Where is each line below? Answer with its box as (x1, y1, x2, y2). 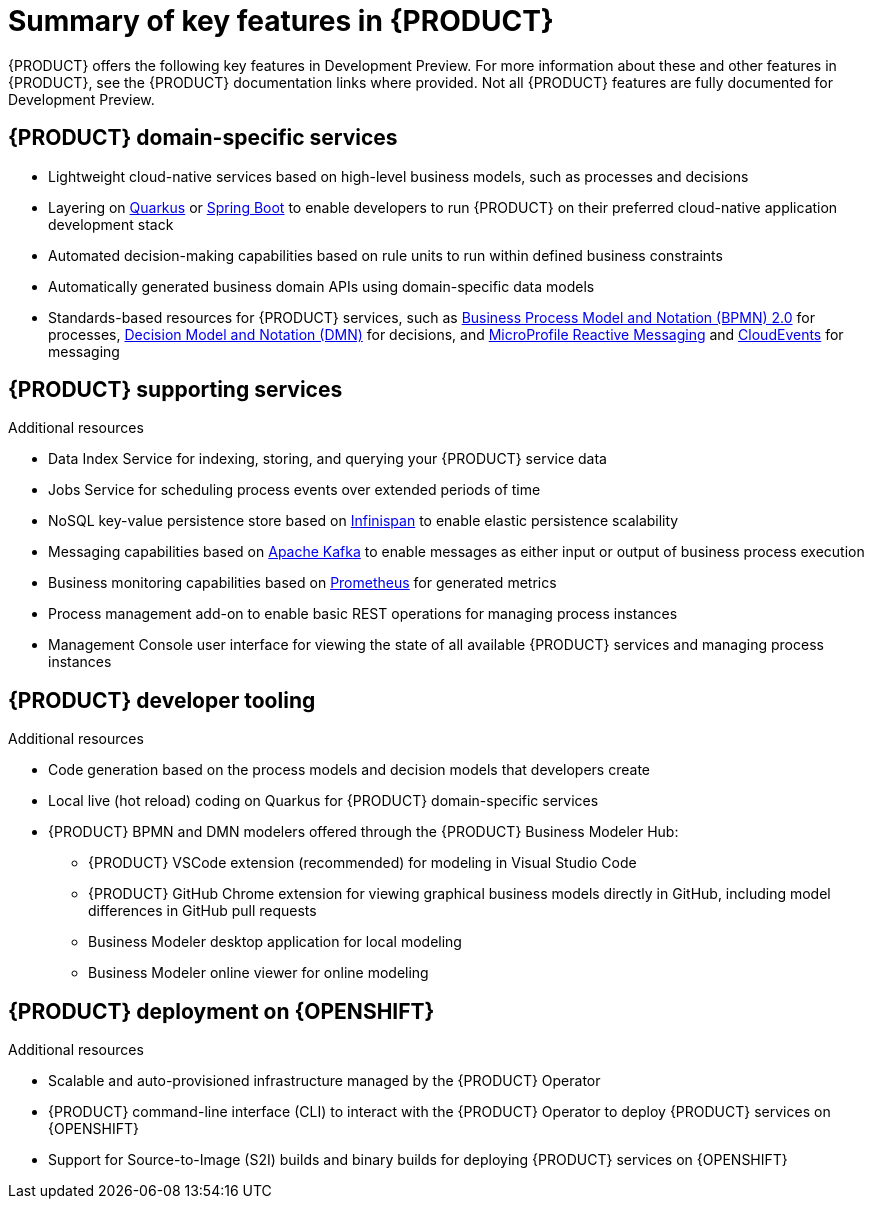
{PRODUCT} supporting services (8, 377, 343, 403)
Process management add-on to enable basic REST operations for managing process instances (48, 605, 678, 623)
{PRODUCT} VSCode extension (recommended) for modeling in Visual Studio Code (88, 854, 637, 872)
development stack (48, 215, 174, 233)
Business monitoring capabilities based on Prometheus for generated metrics (48, 574, 557, 592)
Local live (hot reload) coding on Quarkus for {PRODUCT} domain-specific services (48, 792, 599, 810)
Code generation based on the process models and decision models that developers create (48, 761, 650, 779)
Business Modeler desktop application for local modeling (88, 933, 462, 951)
